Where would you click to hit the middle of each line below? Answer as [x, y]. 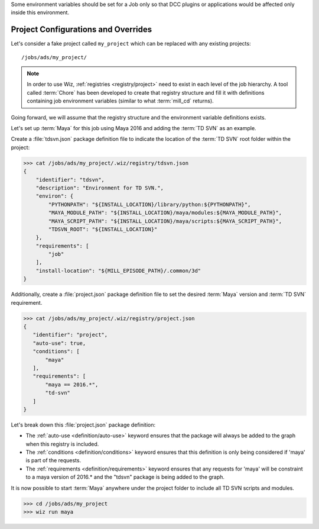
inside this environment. [40, 12]
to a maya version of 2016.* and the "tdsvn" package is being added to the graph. [125, 477]
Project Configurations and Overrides [82, 30]
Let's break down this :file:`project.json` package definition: [83, 425]
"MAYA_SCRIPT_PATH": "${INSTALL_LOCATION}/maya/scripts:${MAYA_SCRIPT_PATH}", [165, 221]
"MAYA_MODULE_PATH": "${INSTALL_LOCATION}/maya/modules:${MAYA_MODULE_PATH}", [165, 213]
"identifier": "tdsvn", [70, 180]
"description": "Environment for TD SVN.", [100, 188]
